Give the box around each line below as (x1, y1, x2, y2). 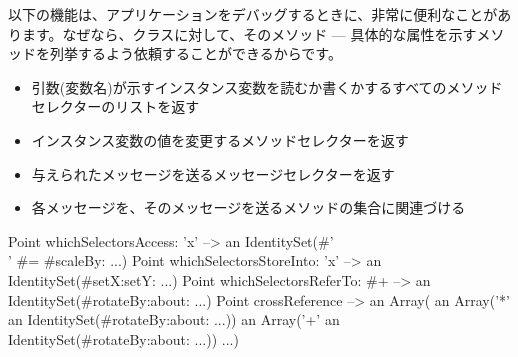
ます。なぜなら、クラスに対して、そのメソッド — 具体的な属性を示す (21, 23, 477, 44)
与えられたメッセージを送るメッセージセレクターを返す (31, 163, 395, 184)
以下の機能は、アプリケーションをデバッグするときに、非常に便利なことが (8, 4, 498, 24)
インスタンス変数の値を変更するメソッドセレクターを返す (31, 129, 409, 150)
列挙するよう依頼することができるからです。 (49, 43, 342, 64)
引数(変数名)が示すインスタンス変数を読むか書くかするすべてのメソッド (31, 76, 503, 97)
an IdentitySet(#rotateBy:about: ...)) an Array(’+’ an (8, 309, 340, 330)
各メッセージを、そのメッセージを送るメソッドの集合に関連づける (31, 197, 466, 218)
